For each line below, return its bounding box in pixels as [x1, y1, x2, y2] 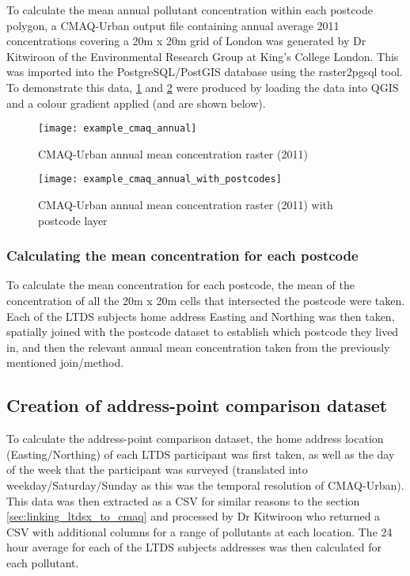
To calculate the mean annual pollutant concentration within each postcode [6, 2, 373, 17]
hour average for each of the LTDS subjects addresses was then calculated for [6, 539, 382, 555]
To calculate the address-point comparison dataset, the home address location [6, 430, 384, 447]
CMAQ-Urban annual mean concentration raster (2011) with [38, 196, 333, 213]
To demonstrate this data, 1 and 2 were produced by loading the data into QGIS [6, 78, 399, 95]
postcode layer [38, 212, 108, 228]
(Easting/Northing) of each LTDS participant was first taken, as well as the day [6, 445, 395, 462]
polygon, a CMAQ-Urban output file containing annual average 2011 [6, 17, 340, 33]
